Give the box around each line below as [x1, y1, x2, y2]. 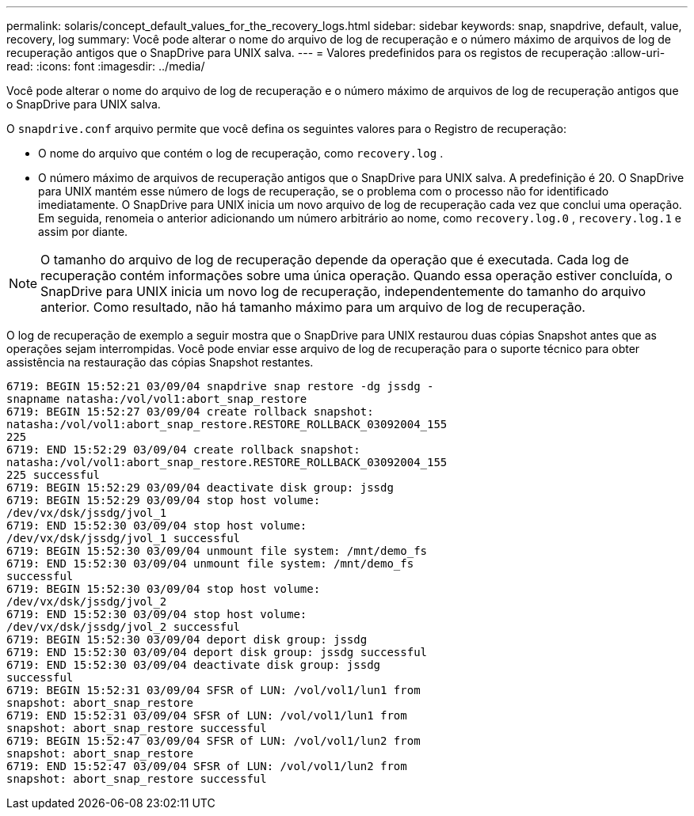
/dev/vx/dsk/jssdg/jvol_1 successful [6, 532, 241, 545]
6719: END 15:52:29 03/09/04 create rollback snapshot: [6, 443, 360, 456]
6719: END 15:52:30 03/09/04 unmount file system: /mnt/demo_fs [6, 557, 414, 570]
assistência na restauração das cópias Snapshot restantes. [6, 355, 314, 369]
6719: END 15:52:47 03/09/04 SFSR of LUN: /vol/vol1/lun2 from [6, 760, 407, 772]
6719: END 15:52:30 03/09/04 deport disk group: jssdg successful [6, 646, 428, 658]
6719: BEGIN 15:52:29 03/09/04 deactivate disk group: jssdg [6, 481, 394, 494]
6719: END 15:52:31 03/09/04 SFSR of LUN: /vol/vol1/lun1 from [6, 709, 407, 722]
